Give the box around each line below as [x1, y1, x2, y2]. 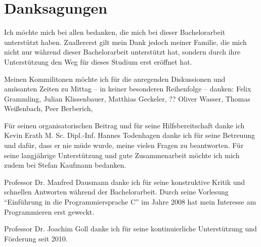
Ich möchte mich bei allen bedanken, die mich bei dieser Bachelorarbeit [4, 27, 226, 37]
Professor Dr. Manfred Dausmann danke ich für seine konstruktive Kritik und [4, 176, 245, 187]
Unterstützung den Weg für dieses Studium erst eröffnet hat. [4, 56, 192, 67]
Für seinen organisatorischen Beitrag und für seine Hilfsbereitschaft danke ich [4, 120, 245, 130]
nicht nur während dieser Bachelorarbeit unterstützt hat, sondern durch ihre [4, 46, 241, 57]
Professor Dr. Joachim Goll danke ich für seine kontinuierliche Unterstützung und [4, 223, 257, 234]
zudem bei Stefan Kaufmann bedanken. [4, 160, 126, 170]
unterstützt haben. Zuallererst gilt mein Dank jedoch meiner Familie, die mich [4, 36, 247, 47]
